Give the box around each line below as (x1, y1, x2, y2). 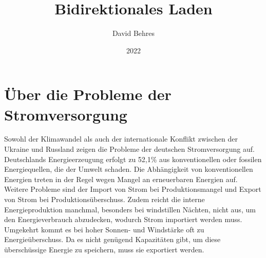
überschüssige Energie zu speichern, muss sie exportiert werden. (4, 244, 204, 254)
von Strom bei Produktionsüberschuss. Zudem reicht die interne (4, 194, 205, 204)
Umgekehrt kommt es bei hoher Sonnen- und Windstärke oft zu (4, 224, 204, 234)
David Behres (112, 28, 155, 38)
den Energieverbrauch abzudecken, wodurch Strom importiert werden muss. (4, 214, 242, 225)
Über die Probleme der (4, 84, 172, 105)
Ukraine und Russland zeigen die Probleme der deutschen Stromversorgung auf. (4, 144, 255, 154)
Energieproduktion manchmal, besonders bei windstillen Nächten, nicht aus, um (4, 204, 256, 214)
